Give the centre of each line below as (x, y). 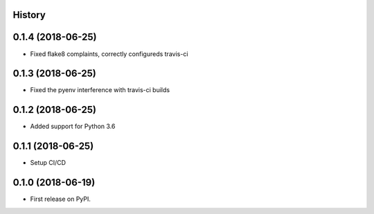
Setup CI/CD (48, 163)
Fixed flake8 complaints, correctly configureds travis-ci (109, 54)
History (29, 15)
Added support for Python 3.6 (73, 126)
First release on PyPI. (61, 199)
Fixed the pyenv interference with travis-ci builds (100, 90)
